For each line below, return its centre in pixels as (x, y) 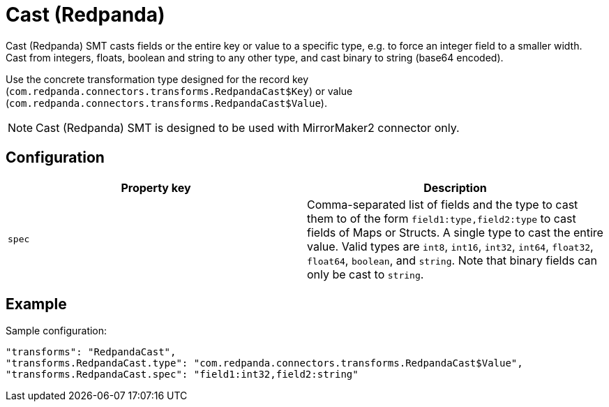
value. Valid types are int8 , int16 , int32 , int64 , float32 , (450, 246)
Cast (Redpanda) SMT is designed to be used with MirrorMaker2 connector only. (248, 127)
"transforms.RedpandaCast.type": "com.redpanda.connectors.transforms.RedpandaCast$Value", (264, 363)
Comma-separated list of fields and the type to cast (443, 204)
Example (36, 304)
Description (455, 187)
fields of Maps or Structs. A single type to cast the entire (455, 232)
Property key (156, 187)
